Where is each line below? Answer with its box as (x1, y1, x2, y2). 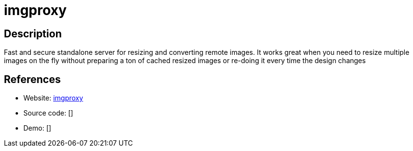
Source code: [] (23, 109, 74, 117)
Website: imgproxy (23, 94, 83, 102)
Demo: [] (23, 124, 52, 133)
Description (4, 27, 62, 40)
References (4, 73, 61, 85)
